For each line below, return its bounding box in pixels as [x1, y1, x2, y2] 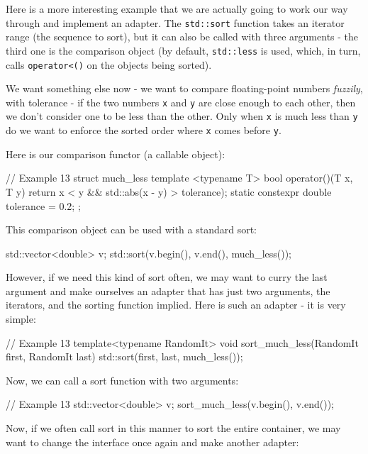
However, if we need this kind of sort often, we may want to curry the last [6, 270, 328, 284]
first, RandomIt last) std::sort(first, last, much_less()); [6, 349, 243, 364]
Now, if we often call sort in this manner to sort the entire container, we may [6, 421, 341, 436]
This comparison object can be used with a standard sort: [6, 222, 257, 237]
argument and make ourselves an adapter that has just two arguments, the [6, 283, 330, 298]
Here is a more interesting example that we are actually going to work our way [6, 1, 348, 16]
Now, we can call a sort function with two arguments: [6, 372, 239, 387]
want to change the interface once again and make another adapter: [6, 434, 299, 449]
